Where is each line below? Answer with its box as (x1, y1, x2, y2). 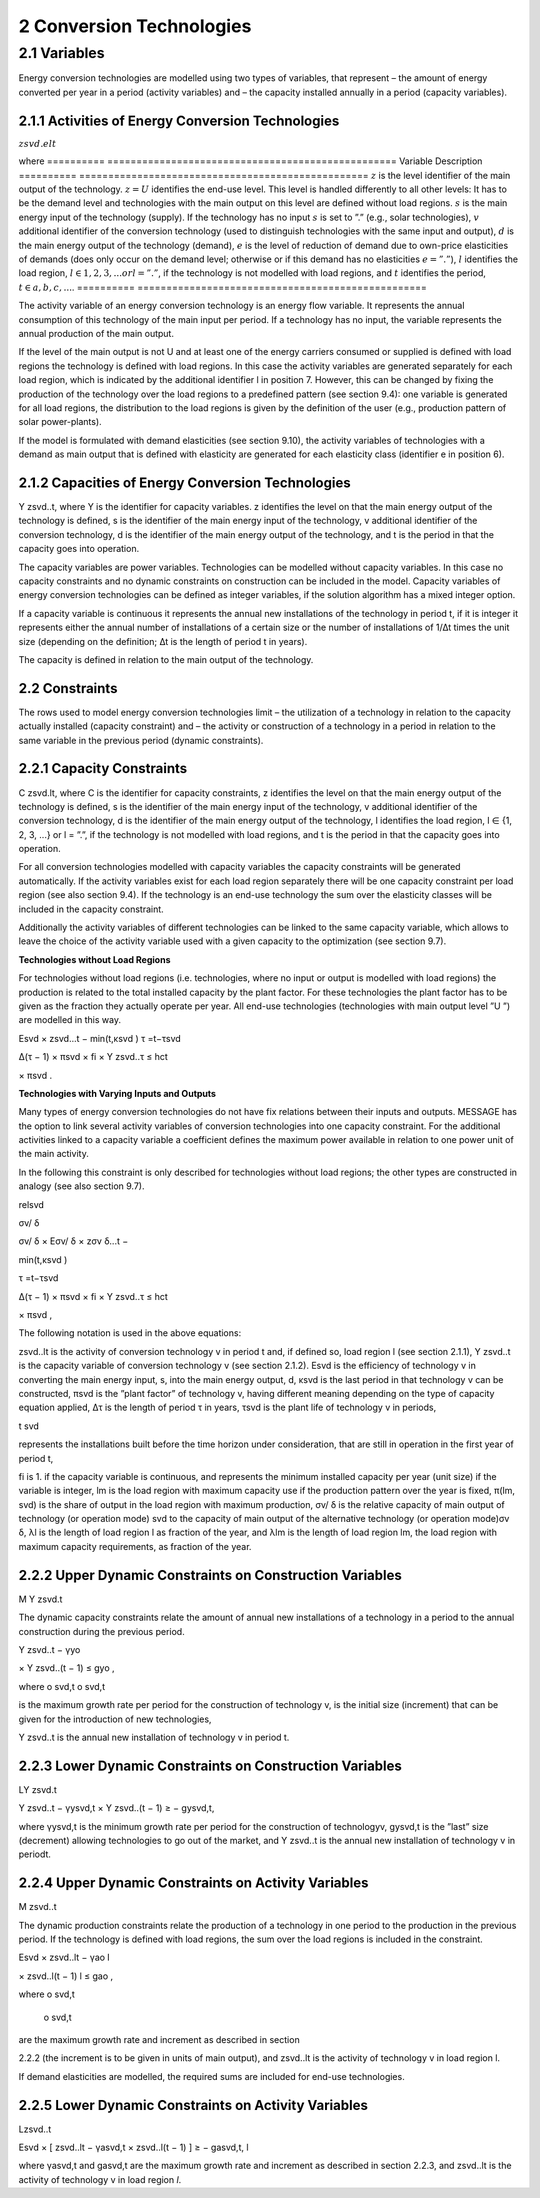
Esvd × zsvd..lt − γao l (18, 1951, 110, 1964)
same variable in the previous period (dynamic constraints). (18, 734, 264, 746)
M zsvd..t (18, 1901, 57, 1913)
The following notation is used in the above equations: (18, 1327, 242, 1339)
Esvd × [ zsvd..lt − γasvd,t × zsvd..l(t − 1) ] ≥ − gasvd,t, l (18, 2141, 249, 2154)
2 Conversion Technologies (18, 15, 252, 37)
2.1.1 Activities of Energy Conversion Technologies (18, 112, 340, 129)
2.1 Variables (18, 44, 105, 62)
